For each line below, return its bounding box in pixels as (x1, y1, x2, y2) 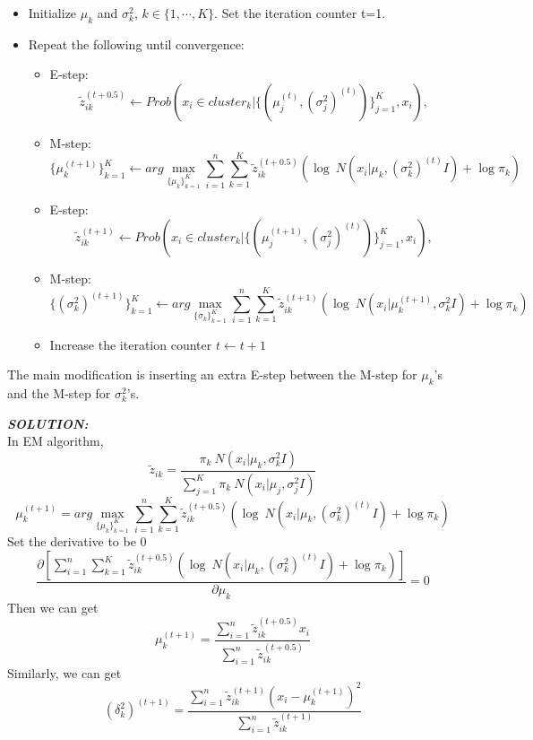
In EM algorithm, (7, 431, 104, 450)
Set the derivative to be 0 (7, 532, 147, 551)
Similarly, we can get (7, 663, 122, 682)
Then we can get (7, 597, 99, 616)
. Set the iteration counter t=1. (214, 4, 386, 22)
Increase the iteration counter (49, 335, 212, 353)
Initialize (28, 4, 77, 22)
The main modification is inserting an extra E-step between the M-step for (7, 365, 417, 384)
